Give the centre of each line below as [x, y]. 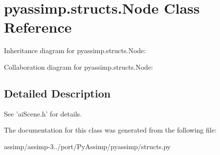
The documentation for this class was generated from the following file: [110, 130]
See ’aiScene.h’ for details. [43, 113]
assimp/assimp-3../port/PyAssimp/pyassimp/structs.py [87, 146]
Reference [38, 27]
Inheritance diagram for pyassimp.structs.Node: [75, 50]
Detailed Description [57, 93]
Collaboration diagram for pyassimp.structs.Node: [79, 67]
